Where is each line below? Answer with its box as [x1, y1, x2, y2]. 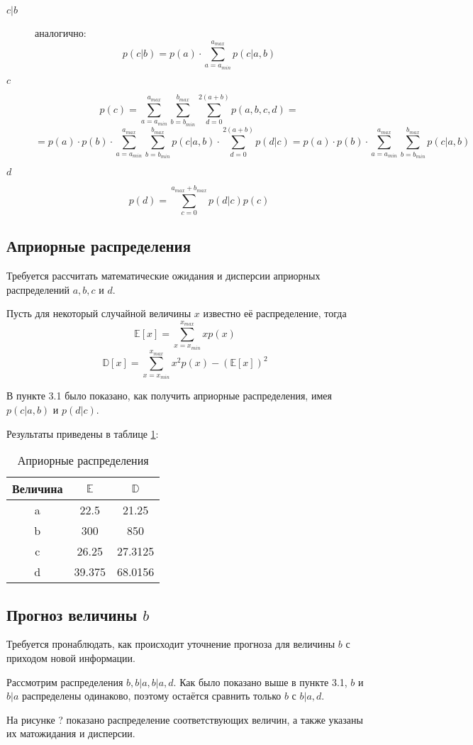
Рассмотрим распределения [6, 674, 123, 689]
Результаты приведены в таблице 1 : [6, 426, 159, 441]
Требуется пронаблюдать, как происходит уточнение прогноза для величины [6, 636, 335, 651]
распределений [6, 282, 69, 297]
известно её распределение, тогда [203, 306, 347, 321]
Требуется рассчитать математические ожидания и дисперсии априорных [6, 268, 321, 283]
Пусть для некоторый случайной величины [6, 306, 191, 321]
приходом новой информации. [6, 650, 135, 665]
